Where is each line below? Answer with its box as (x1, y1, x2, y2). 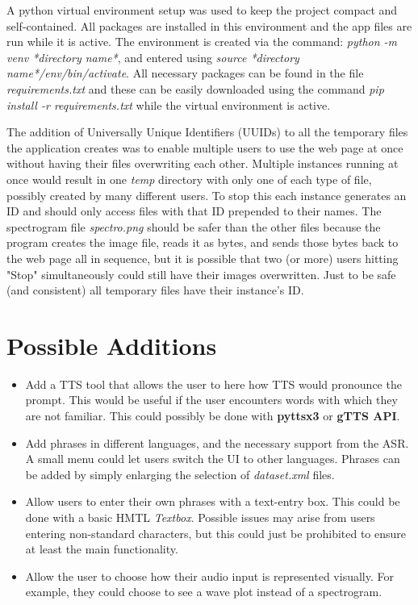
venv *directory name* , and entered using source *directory (6, 48, 299, 65)
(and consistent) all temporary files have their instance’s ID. (6, 282, 304, 298)
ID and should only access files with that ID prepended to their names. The (6, 202, 382, 219)
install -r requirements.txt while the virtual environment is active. (6, 96, 331, 113)
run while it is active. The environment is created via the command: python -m (6, 33, 398, 50)
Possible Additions (6, 328, 217, 361)
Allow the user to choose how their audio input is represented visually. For (25, 567, 394, 584)
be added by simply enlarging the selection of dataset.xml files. (25, 465, 335, 482)
